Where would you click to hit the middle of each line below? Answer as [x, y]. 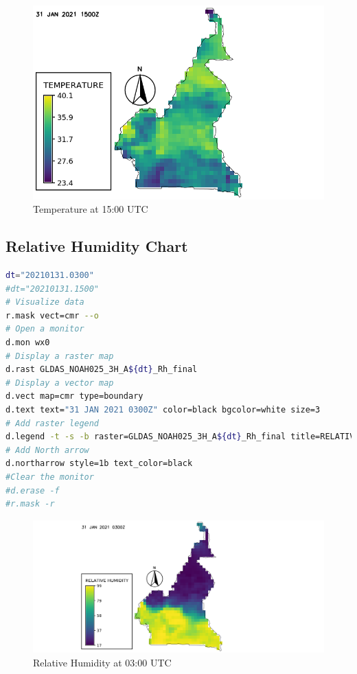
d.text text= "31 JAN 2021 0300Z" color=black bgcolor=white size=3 [163, 409]
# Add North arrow [47, 450]
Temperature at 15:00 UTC [91, 209]
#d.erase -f [33, 490]
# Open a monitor [45, 329]
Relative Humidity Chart [97, 246]
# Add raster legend [53, 423]
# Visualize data [45, 302]
